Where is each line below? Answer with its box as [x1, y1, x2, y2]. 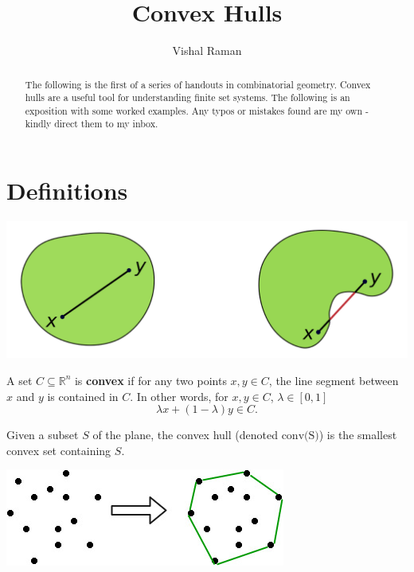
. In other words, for [130, 387, 228, 404]
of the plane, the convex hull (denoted [92, 426, 278, 443]
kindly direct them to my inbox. [25, 117, 158, 130]
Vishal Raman [172, 42, 242, 59]
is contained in [47, 387, 119, 404]
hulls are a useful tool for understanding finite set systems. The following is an [25, 91, 350, 104]
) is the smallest [318, 426, 397, 443]
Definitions [6, 174, 128, 207]
